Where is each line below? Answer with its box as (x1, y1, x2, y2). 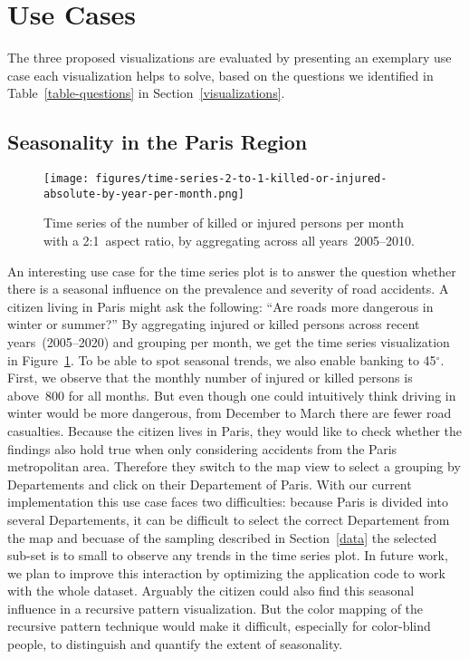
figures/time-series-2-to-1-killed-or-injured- (95, 172, 388, 186)
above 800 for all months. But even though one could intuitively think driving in (7, 385, 456, 404)
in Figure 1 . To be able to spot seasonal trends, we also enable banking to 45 (7, 350, 436, 369)
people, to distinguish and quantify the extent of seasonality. (7, 635, 343, 654)
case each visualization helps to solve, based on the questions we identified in (7, 65, 434, 84)
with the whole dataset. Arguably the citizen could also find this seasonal (7, 581, 415, 600)
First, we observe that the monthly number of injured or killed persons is (7, 368, 413, 387)
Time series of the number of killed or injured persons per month (43, 213, 404, 232)
